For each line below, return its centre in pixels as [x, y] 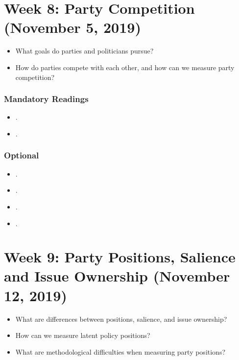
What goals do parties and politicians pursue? [84, 51]
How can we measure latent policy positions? [83, 335]
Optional [22, 155]
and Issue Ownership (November [117, 276]
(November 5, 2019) [72, 27]
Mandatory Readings [46, 99]
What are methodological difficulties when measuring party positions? [120, 351]
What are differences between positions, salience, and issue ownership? [121, 319]
